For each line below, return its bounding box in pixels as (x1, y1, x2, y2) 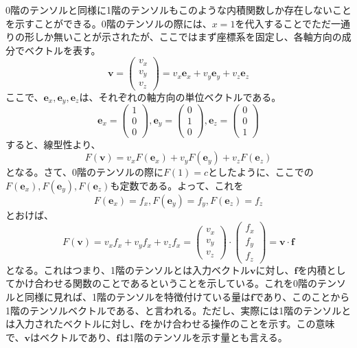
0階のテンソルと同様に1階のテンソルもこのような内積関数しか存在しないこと (5, 3, 352, 16)
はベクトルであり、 (30, 329, 117, 344)
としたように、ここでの (208, 165, 314, 179)
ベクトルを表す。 (24, 43, 101, 57)
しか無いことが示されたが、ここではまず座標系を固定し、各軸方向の (34, 30, 342, 44)
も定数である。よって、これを (110, 178, 244, 192)
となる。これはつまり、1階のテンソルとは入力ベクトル (5, 262, 251, 277)
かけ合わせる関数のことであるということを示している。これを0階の (14, 276, 318, 290)
